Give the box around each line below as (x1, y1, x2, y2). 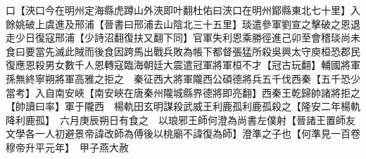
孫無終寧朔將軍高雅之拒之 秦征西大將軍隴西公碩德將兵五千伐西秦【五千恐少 (6, 71, 360, 85)
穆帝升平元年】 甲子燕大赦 (6, 139, 129, 154)
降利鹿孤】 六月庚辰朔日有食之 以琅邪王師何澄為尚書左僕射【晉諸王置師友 (6, 112, 355, 127)
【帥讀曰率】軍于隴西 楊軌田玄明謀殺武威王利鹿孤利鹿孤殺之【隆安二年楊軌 (6, 99, 360, 113)
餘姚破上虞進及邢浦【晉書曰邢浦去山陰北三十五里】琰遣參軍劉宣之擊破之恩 (6, 16, 351, 31)
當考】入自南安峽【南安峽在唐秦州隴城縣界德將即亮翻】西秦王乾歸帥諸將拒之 (6, 85, 360, 99)
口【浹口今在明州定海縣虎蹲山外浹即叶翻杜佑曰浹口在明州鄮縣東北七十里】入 (6, 3, 360, 17)
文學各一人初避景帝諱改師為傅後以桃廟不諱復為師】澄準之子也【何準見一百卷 (6, 126, 360, 141)
